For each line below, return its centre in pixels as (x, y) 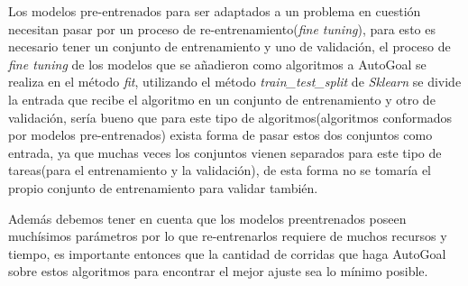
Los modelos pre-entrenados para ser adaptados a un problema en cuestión (215, 11)
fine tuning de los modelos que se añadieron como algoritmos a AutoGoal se (217, 64)
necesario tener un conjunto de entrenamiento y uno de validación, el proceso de (229, 46)
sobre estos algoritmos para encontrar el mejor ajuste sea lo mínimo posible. (218, 271)
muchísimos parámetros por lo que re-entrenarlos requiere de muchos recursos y (228, 236)
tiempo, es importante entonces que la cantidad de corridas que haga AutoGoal (227, 253)
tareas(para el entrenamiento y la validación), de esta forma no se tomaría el (220, 170)
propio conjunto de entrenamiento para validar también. (163, 187)
